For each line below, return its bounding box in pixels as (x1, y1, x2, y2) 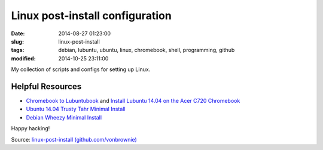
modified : (11, 54, 36, 62)
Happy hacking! (11, 125, 50, 132)
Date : (11, 30, 25, 37)
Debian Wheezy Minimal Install (26, 114, 102, 121)
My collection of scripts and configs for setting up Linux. (11, 66, 151, 73)
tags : (11, 47, 25, 54)
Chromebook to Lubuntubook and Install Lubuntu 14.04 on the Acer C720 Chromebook (26, 97, 240, 105)
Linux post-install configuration (11, 9, 172, 22)
